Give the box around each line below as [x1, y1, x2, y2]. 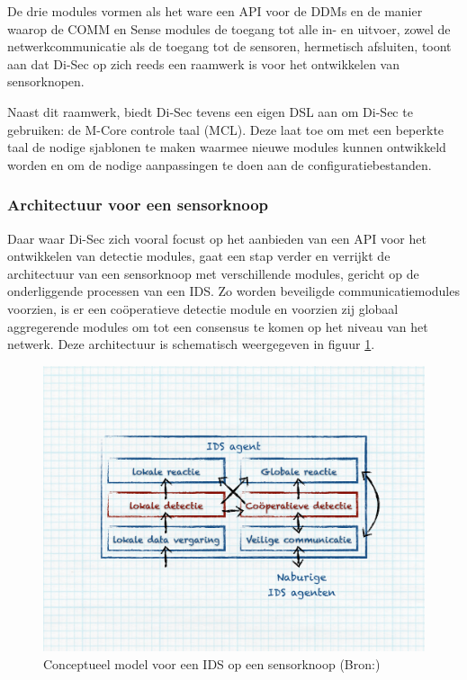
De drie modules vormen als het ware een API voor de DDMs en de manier [7, 2, 423, 20]
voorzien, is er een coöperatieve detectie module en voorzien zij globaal [7, 299, 399, 318]
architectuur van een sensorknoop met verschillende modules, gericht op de [7, 264, 419, 282]
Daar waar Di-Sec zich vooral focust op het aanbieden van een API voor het [7, 228, 427, 247]
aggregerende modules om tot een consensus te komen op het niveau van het [7, 317, 428, 336]
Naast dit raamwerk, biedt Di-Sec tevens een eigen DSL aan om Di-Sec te [7, 102, 413, 121]
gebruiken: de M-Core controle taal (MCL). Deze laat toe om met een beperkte [7, 120, 445, 139]
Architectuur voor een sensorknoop [7, 193, 269, 216]
